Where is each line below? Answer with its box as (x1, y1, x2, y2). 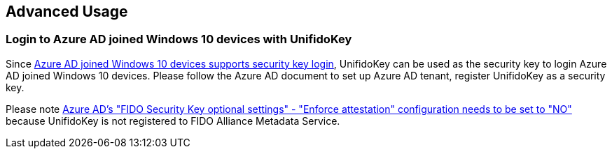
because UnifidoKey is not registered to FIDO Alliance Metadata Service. (6, 114, 340, 127)
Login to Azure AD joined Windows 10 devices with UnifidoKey (6, 32, 352, 47)
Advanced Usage (6, 3, 128, 20)
